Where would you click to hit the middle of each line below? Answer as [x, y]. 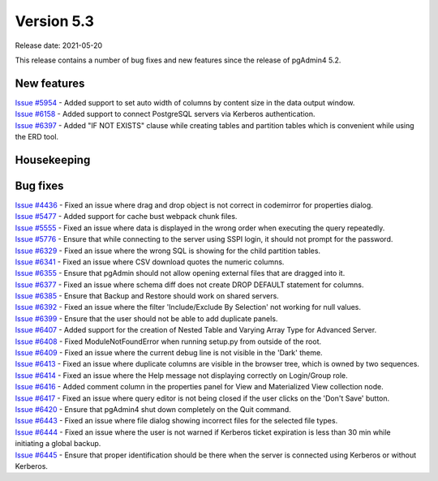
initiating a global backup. [58, 444]
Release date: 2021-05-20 [59, 45]
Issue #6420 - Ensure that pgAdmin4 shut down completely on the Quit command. [153, 409]
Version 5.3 [55, 21]
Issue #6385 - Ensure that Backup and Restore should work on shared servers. [147, 296]
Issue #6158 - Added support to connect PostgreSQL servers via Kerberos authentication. [165, 114]
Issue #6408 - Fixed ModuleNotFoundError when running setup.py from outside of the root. [168, 341]
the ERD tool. [37, 137]
